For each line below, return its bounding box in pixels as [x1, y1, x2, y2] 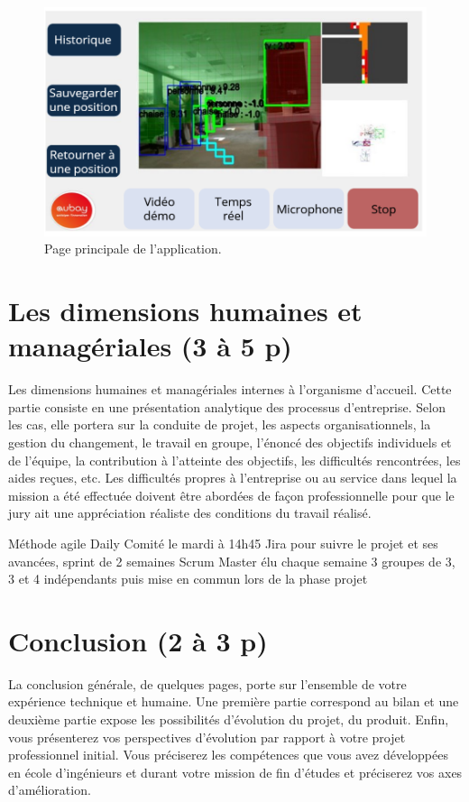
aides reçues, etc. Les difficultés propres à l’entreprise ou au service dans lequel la [8, 468, 457, 487]
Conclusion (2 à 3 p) [8, 622, 268, 659]
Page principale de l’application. [44, 239, 222, 258]
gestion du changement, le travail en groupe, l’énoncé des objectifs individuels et [8, 432, 452, 451]
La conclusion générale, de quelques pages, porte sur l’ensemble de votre [8, 674, 407, 693]
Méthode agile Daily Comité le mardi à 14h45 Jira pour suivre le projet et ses [8, 533, 438, 552]
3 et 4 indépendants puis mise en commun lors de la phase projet [8, 569, 368, 588]
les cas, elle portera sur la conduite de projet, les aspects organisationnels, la [8, 415, 431, 434]
